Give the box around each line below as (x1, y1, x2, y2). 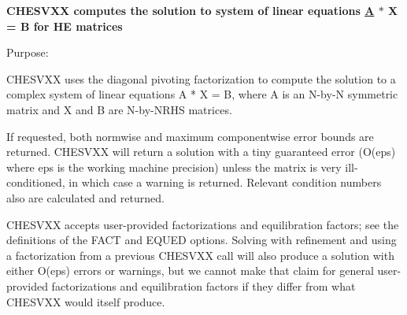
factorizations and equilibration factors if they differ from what (51, 277, 356, 294)
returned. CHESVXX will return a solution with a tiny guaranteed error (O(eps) (6, 143, 396, 160)
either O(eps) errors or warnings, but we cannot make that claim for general (6, 262, 374, 279)
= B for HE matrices (6, 17, 123, 34)
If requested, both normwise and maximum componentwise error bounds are (6, 128, 374, 144)
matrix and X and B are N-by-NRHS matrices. (6, 101, 232, 117)
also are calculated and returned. (6, 189, 165, 206)
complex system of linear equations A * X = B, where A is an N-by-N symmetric (6, 86, 398, 102)
